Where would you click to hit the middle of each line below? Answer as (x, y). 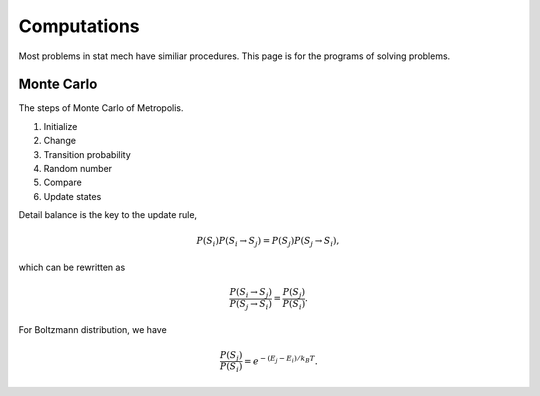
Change (60, 141)
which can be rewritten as (72, 267)
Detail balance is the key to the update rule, (108, 215)
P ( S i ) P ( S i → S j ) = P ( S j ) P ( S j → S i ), (268, 242)
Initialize (60, 126)
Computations (79, 26)
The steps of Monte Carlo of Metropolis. (101, 108)
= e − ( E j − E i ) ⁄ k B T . (281, 360)
